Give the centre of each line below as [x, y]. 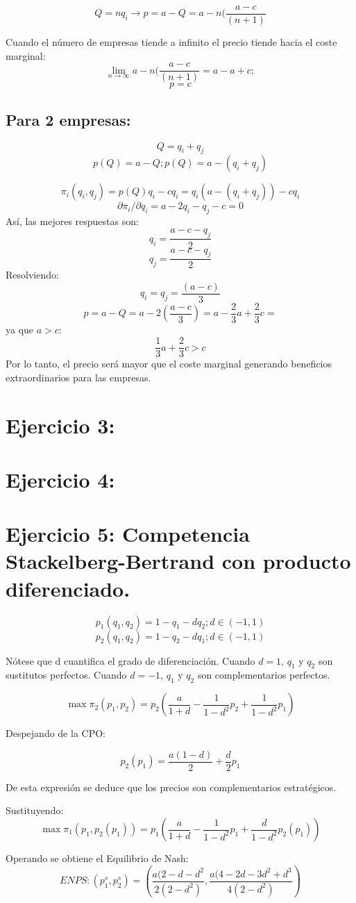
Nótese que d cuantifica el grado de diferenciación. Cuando [130, 660]
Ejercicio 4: [60, 479]
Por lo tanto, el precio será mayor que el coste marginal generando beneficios [169, 364]
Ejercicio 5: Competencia [128, 534]
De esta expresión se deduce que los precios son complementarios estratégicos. [171, 787]
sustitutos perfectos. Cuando [66, 675]
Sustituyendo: [35, 810]
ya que [20, 330]
